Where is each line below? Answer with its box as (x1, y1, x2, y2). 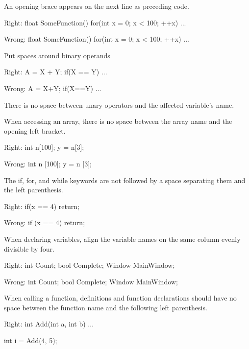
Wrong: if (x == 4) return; (4, 217, 85, 228)
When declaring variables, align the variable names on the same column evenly (4, 233, 241, 244)
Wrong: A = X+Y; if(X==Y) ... (4, 83, 101, 93)
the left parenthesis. (4, 185, 63, 195)
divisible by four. (4, 243, 54, 254)
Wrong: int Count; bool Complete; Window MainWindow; (4, 276, 178, 286)
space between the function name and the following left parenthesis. (4, 302, 207, 312)
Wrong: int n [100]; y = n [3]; (4, 158, 92, 168)
